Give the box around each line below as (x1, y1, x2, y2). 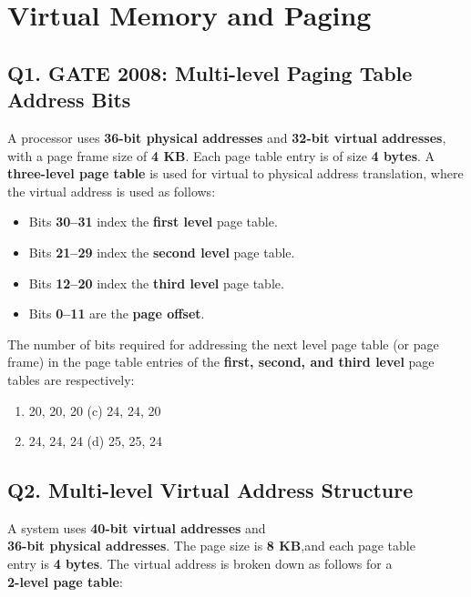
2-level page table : (7, 572, 123, 591)
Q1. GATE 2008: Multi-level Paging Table (7, 58, 413, 86)
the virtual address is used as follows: (7, 181, 216, 200)
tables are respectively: (7, 369, 135, 389)
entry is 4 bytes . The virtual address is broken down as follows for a (7, 554, 393, 573)
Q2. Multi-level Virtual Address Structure (7, 476, 414, 504)
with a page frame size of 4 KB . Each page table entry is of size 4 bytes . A (7, 146, 435, 165)
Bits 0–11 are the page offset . (28, 304, 205, 323)
